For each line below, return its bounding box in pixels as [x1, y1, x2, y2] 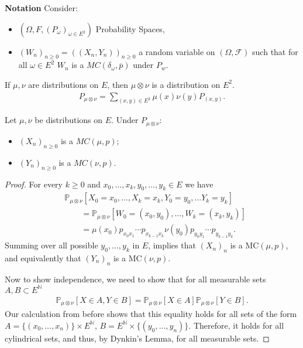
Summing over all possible [5, 239, 98, 251]
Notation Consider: [5, 2, 78, 13]
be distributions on [35, 114, 103, 126]
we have [185, 178, 214, 190]
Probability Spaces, [95, 22, 165, 35]
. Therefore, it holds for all [188, 319, 284, 331]
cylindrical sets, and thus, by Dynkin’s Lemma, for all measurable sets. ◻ [5, 332, 270, 344]
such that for [252, 45, 298, 57]
